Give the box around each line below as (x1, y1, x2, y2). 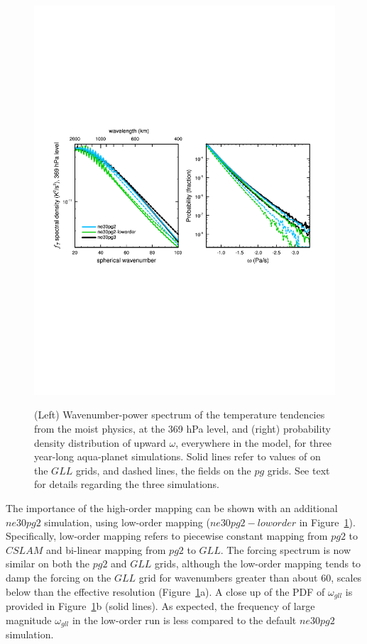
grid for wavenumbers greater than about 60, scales (138, 570, 362, 585)
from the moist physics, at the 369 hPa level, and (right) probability (34, 421, 331, 436)
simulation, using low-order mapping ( (44, 514, 210, 529)
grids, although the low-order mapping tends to (155, 556, 361, 571)
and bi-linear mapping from (45, 542, 166, 557)
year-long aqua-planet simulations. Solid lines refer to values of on (34, 449, 321, 464)
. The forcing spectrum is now (220, 542, 351, 557)
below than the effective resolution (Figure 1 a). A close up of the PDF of (6, 584, 325, 599)
